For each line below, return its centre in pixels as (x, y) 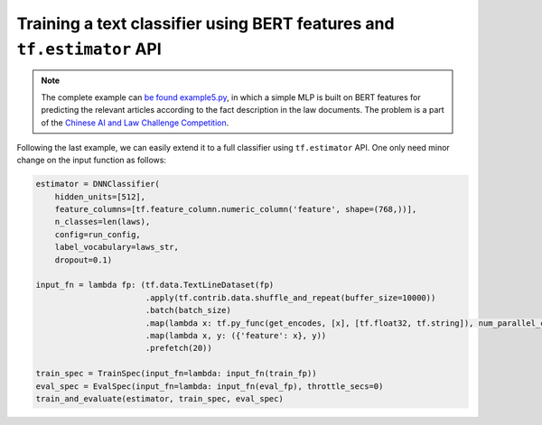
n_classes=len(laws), (103, 222)
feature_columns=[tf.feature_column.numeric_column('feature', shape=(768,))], (236, 209)
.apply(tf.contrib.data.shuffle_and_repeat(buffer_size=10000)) (290, 297)
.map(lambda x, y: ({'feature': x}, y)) (236, 335)
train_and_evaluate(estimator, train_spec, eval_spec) (159, 398)
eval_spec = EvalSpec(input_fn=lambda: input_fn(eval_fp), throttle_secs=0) (210, 386)
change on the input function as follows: (92, 160)
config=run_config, (98, 234)
